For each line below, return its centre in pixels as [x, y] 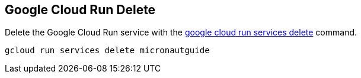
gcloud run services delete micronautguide [107, 51]
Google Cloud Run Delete [80, 10]
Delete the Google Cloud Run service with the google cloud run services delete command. [181, 32]
